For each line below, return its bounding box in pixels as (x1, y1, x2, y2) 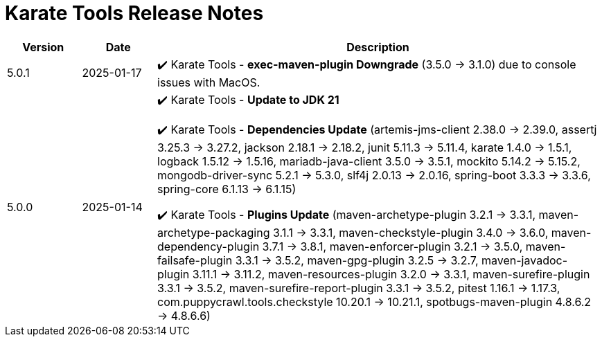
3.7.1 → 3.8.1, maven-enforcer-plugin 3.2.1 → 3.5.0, (262, 239, 523, 253)
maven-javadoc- (481, 253, 568, 267)
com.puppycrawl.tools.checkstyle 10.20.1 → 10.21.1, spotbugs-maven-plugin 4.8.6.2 (157, 294, 592, 309)
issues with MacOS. (157, 75, 260, 89)
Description (346, 39, 409, 54)
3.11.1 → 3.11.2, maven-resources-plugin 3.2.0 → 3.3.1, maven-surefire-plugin (192, 267, 590, 281)
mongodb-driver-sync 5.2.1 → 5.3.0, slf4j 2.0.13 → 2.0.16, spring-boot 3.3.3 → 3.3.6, (157, 168, 591, 182)
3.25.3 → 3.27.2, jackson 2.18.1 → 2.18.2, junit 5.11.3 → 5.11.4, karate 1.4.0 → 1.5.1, (157, 140, 572, 154)
